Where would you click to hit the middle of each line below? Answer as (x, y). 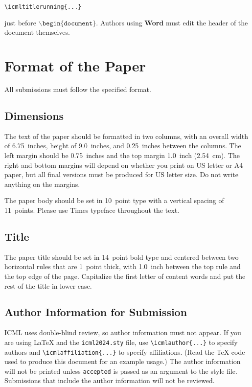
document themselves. (37, 32)
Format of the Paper (75, 66)
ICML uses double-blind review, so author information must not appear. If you (123, 332)
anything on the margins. (42, 184)
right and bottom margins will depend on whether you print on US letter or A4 (124, 165)
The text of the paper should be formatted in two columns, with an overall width (126, 136)
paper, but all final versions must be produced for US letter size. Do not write (121, 174)
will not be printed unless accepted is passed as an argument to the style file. (121, 371)
